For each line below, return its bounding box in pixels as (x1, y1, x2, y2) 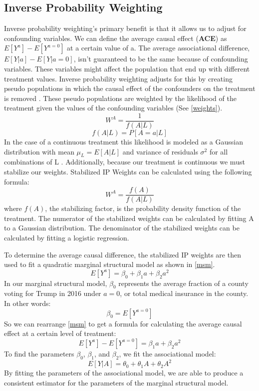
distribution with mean (4, 146, 74, 156)
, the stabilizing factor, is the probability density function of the (45, 203, 241, 213)
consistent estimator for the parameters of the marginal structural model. (4, 377, 229, 387)
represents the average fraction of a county (118, 277, 249, 288)
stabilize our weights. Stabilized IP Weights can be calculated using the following (4, 166, 252, 176)
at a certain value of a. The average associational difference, (67, 42, 250, 53)
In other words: (4, 298, 51, 308)
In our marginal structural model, (4, 277, 107, 288)
